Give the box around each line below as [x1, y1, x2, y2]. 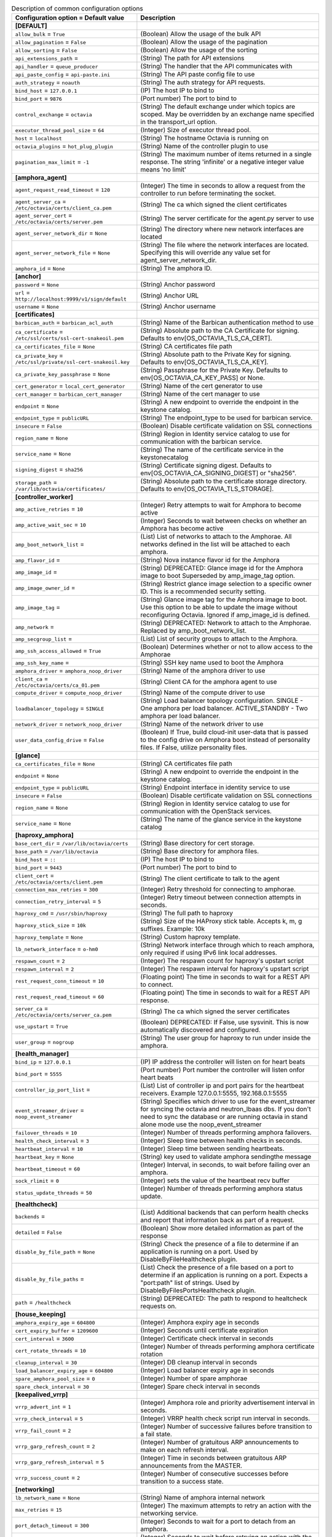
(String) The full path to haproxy [140, 909, 234, 917]
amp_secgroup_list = [15, 634, 73, 643]
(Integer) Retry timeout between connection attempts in [140, 893, 301, 902]
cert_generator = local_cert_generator [15, 382, 125, 390]
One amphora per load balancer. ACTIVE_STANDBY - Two [140, 704, 308, 713]
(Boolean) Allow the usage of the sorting [140, 46, 258, 55]
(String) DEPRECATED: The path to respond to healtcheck [140, 1294, 307, 1303]
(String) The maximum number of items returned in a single [140, 150, 312, 159]
